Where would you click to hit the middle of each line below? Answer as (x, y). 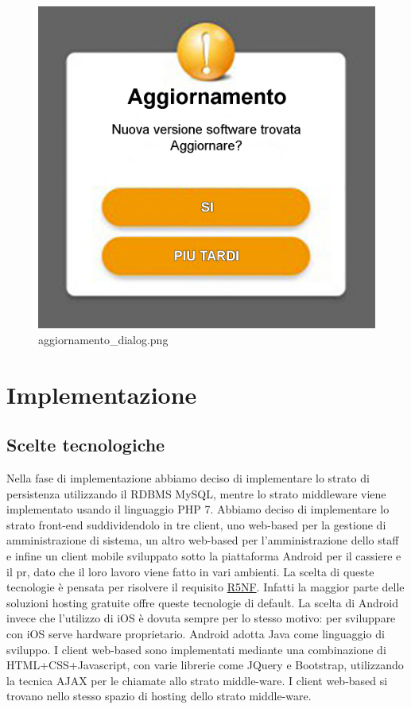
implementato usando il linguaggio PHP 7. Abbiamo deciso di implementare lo (198, 509)
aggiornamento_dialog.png (103, 339)
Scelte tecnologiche (86, 445)
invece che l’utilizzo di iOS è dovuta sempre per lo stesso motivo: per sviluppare (201, 618)
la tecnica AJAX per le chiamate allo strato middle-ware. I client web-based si (197, 680)
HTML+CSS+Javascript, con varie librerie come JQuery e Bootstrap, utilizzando (205, 665)
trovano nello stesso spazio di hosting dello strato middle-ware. (159, 696)
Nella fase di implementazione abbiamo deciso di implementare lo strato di (188, 478)
